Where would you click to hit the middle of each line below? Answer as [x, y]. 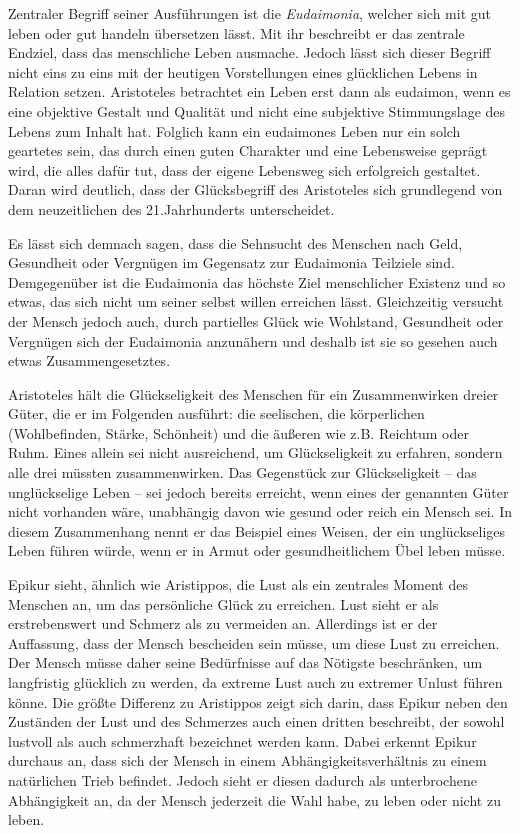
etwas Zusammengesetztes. [89, 360]
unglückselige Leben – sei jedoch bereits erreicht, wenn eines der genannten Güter [258, 491]
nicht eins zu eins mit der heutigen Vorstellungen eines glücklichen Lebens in [243, 71]
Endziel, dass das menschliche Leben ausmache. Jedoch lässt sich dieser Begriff [249, 52]
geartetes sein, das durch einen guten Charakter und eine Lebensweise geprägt [248, 150]
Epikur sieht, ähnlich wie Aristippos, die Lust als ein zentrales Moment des [238, 584]
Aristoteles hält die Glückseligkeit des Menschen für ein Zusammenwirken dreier [253, 393]
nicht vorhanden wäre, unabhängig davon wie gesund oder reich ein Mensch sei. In [260, 511]
